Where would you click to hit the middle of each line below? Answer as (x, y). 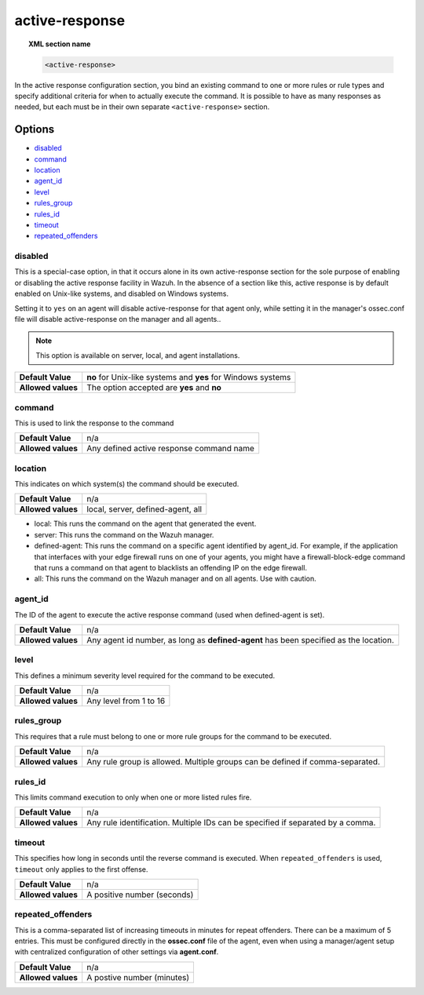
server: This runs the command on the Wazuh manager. (124, 534)
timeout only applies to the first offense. (81, 869)
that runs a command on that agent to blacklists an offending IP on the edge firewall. (171, 568)
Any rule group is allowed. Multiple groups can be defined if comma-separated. (234, 762)
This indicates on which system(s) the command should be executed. (127, 484)
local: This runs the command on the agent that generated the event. (145, 524)
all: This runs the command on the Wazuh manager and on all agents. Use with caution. (175, 579)
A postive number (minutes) (138, 977)
